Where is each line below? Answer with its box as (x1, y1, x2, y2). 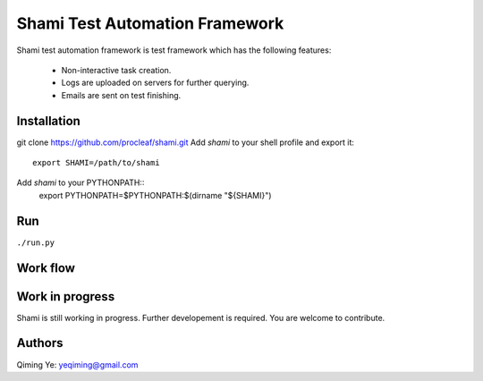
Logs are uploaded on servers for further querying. (61, 77, 250, 89)
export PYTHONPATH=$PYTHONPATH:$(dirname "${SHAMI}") (38, 190, 272, 200)
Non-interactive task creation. (61, 64, 172, 75)
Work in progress (16, 289, 115, 304)
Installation (16, 113, 80, 129)
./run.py (16, 237, 55, 248)
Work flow (16, 260, 76, 275)
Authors (16, 335, 64, 351)
